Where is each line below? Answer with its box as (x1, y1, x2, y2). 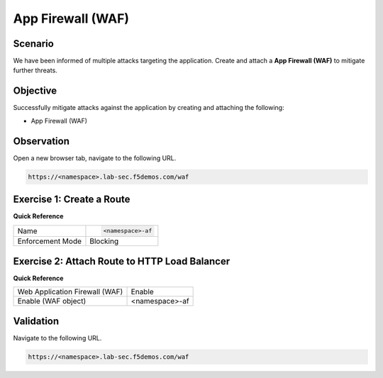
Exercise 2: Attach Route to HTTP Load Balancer (13, 255, 231, 267)
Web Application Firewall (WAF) (17, 287, 123, 297)
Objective (13, 85, 57, 97)
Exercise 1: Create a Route (13, 194, 131, 206)
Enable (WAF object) (17, 296, 87, 306)
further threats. (13, 66, 58, 74)
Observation (13, 135, 70, 147)
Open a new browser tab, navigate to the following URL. (13, 153, 177, 162)
